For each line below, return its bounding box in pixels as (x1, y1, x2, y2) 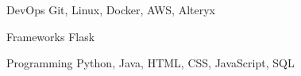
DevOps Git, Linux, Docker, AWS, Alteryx (6, 2, 215, 17)
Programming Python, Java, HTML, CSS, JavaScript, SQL (6, 55, 295, 71)
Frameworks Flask (6, 28, 95, 44)
